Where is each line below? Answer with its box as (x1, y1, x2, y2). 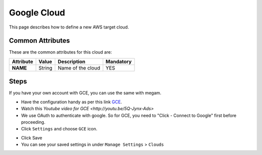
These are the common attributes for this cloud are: (9, 49, 112, 55)
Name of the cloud (57, 64, 100, 71)
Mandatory (105, 58, 132, 65)
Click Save (21, 135, 43, 141)
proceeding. (21, 119, 46, 125)
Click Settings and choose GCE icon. (21, 126, 98, 132)
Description (57, 58, 86, 65)
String (38, 64, 53, 71)
